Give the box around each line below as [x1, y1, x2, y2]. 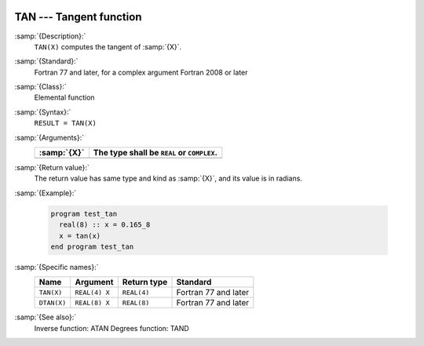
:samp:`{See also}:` [14, 312, 77, 322]
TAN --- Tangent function [14, 10, 142, 24]
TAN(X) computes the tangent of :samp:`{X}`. [34, 42, 182, 51]
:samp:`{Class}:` [14, 82, 67, 92]
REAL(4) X [75, 288, 110, 297]
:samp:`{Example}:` [14, 188, 77, 198]
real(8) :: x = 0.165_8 [59, 220, 151, 229]
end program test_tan [50, 242, 134, 251]
